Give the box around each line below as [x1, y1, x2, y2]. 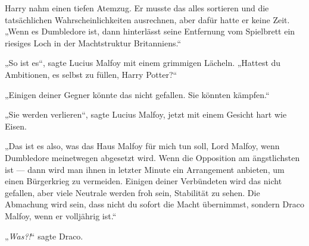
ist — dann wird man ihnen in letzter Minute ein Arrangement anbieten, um [5, 163, 285, 175]
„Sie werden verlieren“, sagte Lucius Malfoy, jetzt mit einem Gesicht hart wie [5, 108, 287, 121]
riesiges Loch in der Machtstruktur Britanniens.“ [5, 36, 182, 49]
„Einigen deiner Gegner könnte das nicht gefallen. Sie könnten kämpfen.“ [5, 88, 270, 100]
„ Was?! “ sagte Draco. [5, 229, 83, 242]
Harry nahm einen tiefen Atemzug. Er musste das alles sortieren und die [5, 2, 269, 14]
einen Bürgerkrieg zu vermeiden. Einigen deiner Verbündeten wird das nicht [5, 175, 282, 187]
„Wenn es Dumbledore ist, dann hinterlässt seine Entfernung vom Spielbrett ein [5, 25, 295, 37]
